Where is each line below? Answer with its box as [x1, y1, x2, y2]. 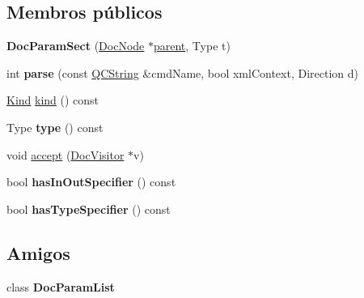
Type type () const [6, 118, 104, 135]
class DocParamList [6, 278, 115, 295]
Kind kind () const [6, 92, 99, 109]
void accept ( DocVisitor [6, 146, 125, 163]
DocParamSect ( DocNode [6, 37, 145, 54]
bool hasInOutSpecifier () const [6, 173, 176, 190]
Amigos [6, 240, 70, 265]
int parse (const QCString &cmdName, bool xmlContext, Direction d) [6, 64, 358, 81]
